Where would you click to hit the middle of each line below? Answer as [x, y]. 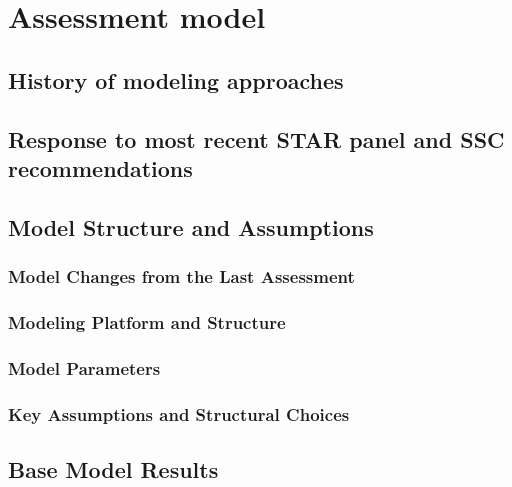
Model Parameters [84, 367]
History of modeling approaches [176, 79]
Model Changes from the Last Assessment [181, 276]
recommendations [100, 167]
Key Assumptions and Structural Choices [179, 413]
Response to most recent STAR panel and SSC [256, 138]
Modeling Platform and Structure [147, 321]
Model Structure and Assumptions [191, 226]
